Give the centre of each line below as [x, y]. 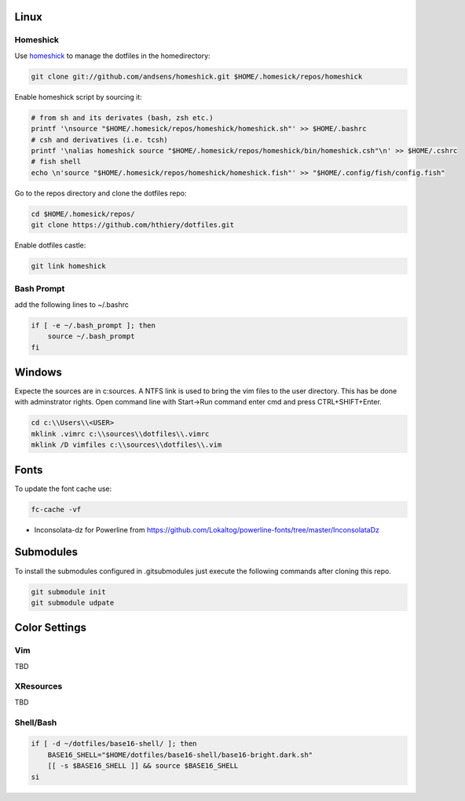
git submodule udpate [73, 602]
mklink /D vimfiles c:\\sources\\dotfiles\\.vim [126, 445]
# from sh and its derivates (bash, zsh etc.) [122, 117]
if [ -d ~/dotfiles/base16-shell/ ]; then [114, 744]
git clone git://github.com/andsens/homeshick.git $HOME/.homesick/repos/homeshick [197, 76]
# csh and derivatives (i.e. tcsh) [99, 140]
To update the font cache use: [63, 488]
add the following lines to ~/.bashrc [72, 304]
